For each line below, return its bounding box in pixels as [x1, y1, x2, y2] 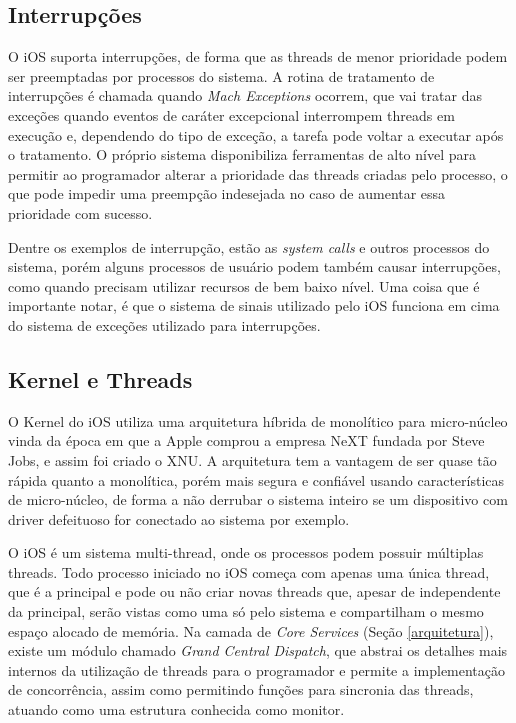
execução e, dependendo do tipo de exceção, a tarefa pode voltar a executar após [8, 124, 504, 145]
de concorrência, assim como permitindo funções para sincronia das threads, [8, 679, 474, 700]
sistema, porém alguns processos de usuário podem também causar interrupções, [8, 256, 501, 277]
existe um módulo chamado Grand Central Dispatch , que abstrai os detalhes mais [8, 640, 508, 661]
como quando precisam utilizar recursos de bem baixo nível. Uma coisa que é [8, 275, 480, 296]
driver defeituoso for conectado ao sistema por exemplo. [8, 508, 350, 529]
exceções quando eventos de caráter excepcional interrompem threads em [8, 104, 455, 125]
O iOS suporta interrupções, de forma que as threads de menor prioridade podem [8, 46, 508, 67]
